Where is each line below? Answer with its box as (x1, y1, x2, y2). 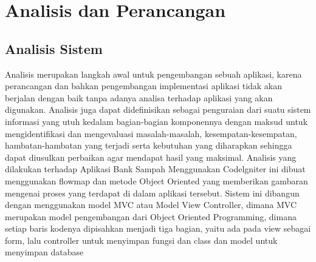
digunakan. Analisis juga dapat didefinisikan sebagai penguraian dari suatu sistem (5, 103, 311, 116)
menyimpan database (5, 246, 84, 258)
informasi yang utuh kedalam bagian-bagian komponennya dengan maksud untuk (5, 115, 308, 127)
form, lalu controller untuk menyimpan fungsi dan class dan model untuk (5, 233, 278, 246)
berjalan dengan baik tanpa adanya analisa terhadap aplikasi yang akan (5, 91, 273, 104)
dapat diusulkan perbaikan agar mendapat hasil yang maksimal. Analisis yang (5, 150, 297, 163)
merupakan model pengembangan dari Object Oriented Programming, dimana (5, 210, 297, 223)
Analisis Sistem (5, 39, 103, 58)
